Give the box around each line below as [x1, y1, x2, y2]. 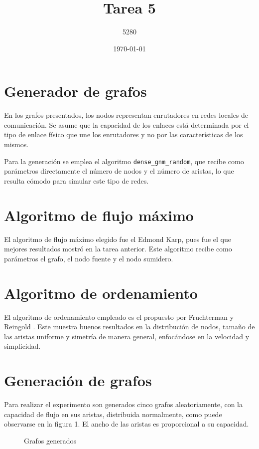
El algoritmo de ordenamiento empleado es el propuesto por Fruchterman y [4, 311, 234, 322]
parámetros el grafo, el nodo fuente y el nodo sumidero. [4, 253, 173, 263]
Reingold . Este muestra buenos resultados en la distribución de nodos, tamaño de [4, 321, 255, 332]
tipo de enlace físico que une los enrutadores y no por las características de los [4, 129, 243, 140]
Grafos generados [24, 435, 76, 446]
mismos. [4, 139, 29, 150]
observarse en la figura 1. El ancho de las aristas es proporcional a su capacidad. [4, 419, 249, 429]
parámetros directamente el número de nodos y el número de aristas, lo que [4, 166, 234, 176]
